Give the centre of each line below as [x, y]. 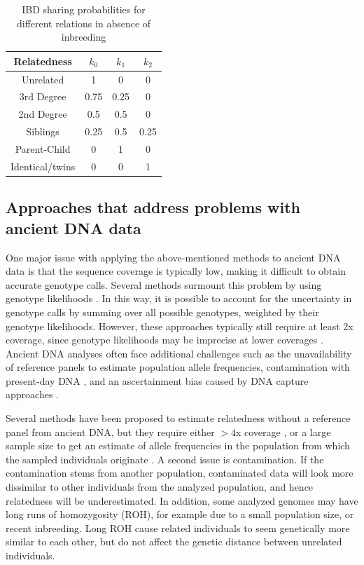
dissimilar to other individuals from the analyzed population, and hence [160, 487]
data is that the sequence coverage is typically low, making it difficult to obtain [176, 271]
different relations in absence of [84, 23]
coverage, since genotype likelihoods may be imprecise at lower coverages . [164, 340]
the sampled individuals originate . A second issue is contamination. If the [165, 459]
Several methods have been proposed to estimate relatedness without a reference [178, 418]
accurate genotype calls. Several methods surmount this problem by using [164, 284]
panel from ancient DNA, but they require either [110, 431]
